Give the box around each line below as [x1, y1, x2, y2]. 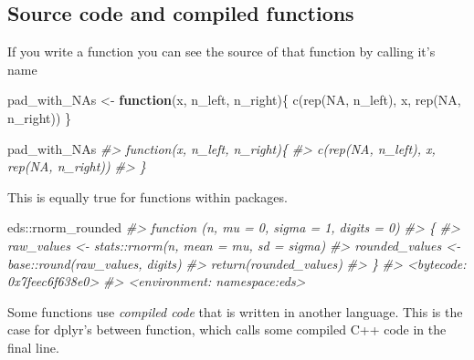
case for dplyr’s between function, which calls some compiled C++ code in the [7, 320, 447, 339]
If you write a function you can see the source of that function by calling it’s [7, 42, 436, 61]
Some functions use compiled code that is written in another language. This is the [7, 302, 463, 321]
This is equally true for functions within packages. [7, 187, 288, 206]
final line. [7, 337, 59, 356]
